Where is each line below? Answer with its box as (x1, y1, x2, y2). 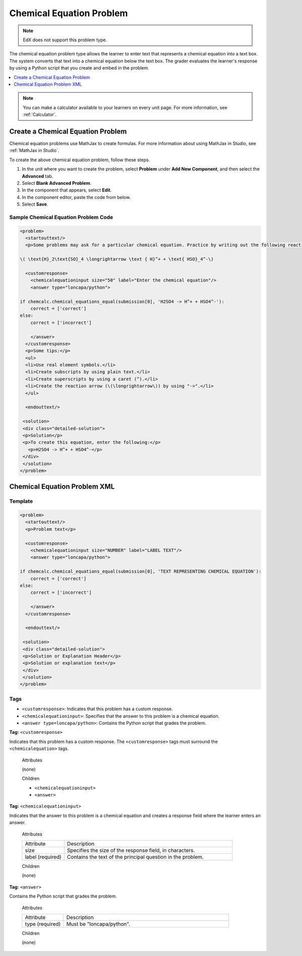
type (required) (25, 921, 61, 927)
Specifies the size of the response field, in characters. (67, 847, 195, 854)
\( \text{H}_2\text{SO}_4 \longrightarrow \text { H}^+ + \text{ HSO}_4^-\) (20, 256, 214, 262)
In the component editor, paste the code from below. (22, 194, 131, 200)
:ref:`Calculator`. (23, 111, 57, 118)
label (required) (25, 854, 61, 861)
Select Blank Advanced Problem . (22, 180, 92, 186)
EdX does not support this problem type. (23, 37, 107, 43)
